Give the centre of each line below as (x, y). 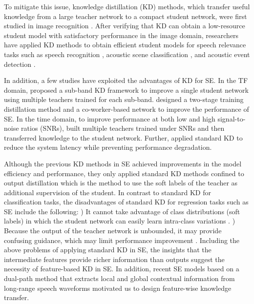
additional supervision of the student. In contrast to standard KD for (107, 192)
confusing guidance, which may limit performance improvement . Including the (122, 240)
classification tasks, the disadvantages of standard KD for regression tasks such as (126, 202)
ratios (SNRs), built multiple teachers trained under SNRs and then (123, 128)
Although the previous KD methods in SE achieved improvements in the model (123, 163)
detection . (20, 64)
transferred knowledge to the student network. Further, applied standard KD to (123, 137)
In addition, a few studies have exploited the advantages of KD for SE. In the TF (126, 80)
